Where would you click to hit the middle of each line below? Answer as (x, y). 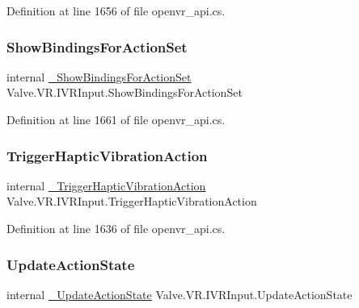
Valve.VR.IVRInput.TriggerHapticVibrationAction (132, 201)
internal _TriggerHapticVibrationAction (106, 185)
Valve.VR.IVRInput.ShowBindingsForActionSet (125, 92)
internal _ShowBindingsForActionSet (99, 76)
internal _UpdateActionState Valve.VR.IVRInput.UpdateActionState (179, 294)
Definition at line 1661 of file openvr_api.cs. (116, 119)
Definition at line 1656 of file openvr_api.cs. (116, 10)
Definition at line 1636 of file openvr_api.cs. (116, 228)
